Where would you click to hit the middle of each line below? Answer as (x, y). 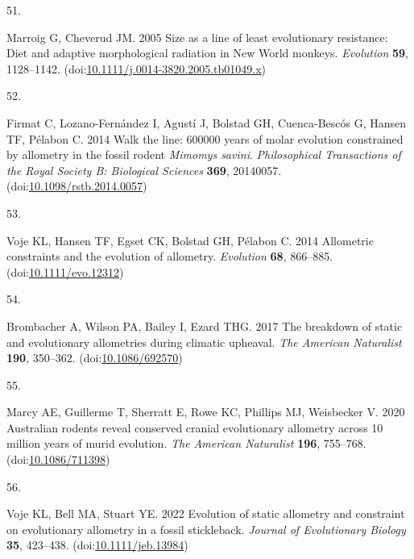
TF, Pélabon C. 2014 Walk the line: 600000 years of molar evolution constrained (205, 138)
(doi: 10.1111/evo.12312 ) (65, 271)
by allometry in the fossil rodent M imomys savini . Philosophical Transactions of (204, 154)
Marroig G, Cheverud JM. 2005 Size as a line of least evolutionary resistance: (197, 37)
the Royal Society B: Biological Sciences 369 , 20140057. (144, 170)
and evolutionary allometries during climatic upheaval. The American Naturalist (204, 342)
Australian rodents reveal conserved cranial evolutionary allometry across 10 (195, 427)
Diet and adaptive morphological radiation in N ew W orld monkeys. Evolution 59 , (208, 53)
